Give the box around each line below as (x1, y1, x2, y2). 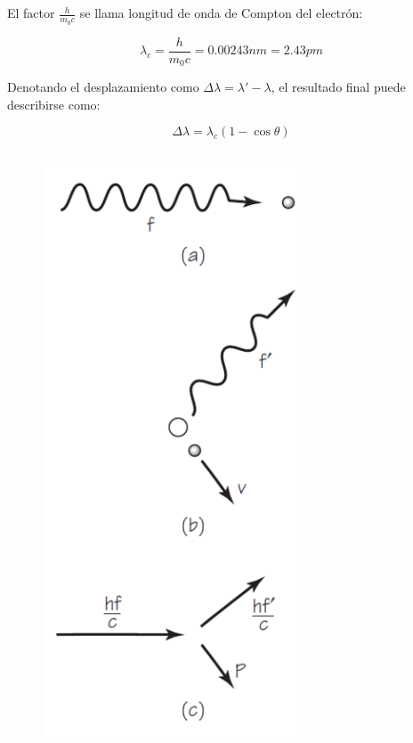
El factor (7, 4, 55, 22)
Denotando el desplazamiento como (7, 78, 199, 96)
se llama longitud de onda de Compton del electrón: (79, 4, 363, 22)
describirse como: (7, 94, 101, 113)
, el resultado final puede (271, 78, 406, 96)
